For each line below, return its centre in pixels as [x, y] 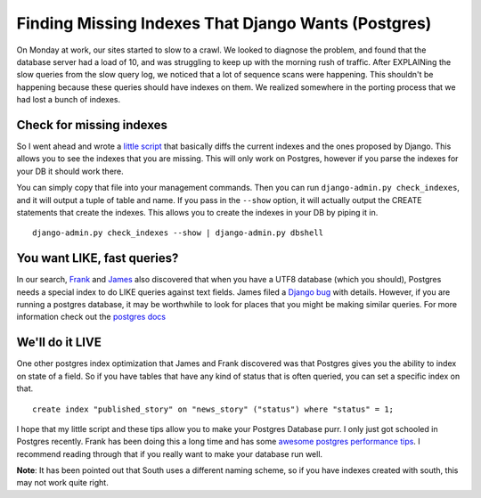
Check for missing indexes [92, 125]
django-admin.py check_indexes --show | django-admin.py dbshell [178, 233]
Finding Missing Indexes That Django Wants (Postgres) [224, 23]
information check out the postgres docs [91, 317]
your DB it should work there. [70, 171]
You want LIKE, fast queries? [98, 258]
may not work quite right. [62, 483]
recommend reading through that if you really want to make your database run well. [170, 453]
